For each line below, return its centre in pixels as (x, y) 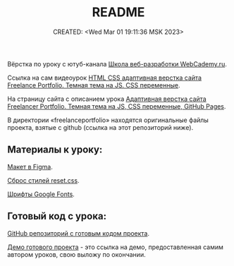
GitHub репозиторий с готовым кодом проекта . (79, 233)
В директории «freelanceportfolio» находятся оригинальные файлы (108, 120)
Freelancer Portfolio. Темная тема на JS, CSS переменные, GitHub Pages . (117, 106)
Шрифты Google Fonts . (41, 194)
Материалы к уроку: (55, 150)
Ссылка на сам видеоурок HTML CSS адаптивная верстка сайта (105, 78)
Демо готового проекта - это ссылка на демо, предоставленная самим (116, 247)
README (118, 12)
